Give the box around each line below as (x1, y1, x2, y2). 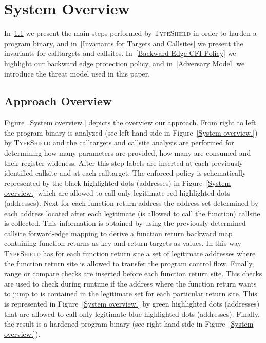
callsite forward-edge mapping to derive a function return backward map (4, 227, 233, 238)
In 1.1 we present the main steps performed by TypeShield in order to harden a (4, 28, 257, 39)
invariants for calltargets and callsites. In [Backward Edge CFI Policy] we (4, 48, 236, 59)
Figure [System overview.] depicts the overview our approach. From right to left (4, 117, 256, 128)
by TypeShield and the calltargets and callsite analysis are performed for (4, 137, 234, 148)
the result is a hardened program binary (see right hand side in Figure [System (4, 318, 254, 329)
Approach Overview (4, 93, 112, 109)
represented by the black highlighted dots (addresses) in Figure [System (4, 177, 231, 188)
